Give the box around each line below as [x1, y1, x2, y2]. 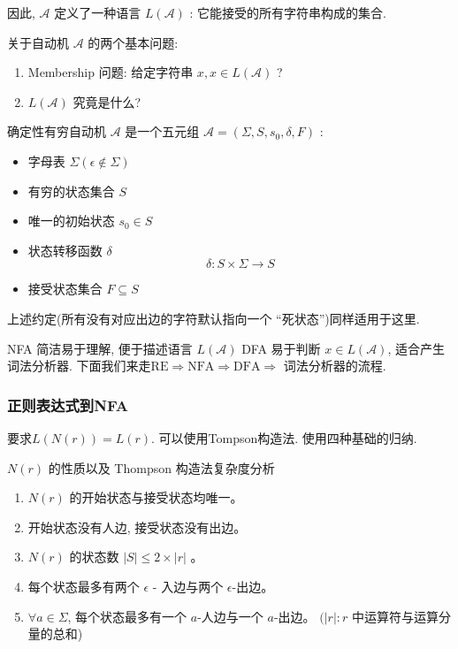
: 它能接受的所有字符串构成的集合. [189, 4, 387, 21]
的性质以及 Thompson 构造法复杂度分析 [48, 458, 275, 477]
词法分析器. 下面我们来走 [7, 356, 151, 375]
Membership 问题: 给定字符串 [27, 63, 194, 81]
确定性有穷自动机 [7, 122, 106, 141]
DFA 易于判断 [241, 339, 321, 357]
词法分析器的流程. [283, 356, 386, 375]
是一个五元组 [125, 122, 200, 141]
